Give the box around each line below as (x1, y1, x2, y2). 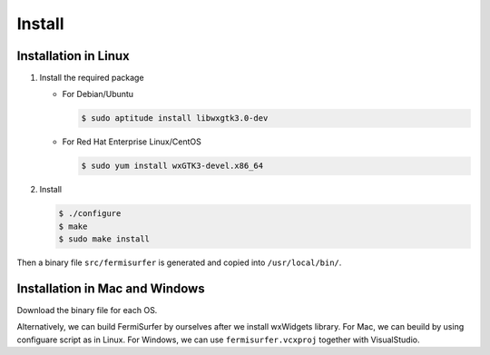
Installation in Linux (16, 48, 131, 64)
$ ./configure (58, 209, 122, 219)
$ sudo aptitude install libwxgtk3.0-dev (81, 113, 269, 123)
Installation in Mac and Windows (16, 281, 205, 296)
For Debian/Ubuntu (62, 89, 134, 100)
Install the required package (39, 73, 144, 84)
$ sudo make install (58, 234, 150, 244)
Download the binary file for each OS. (16, 305, 158, 316)
